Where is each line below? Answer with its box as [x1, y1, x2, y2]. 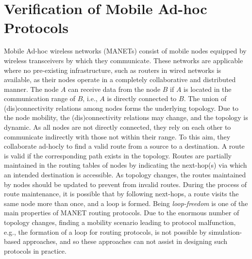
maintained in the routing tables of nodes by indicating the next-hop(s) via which [4, 160, 247, 170]
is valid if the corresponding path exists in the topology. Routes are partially [4, 150, 232, 160]
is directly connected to [107, 93, 177, 104]
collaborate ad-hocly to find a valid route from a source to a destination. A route [4, 141, 245, 151]
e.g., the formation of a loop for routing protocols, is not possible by [4, 226, 207, 237]
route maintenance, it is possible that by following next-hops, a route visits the [4, 189, 239, 199]
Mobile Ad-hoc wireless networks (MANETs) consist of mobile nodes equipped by [4, 46, 247, 56]
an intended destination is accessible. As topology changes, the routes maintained [4, 170, 246, 180]
